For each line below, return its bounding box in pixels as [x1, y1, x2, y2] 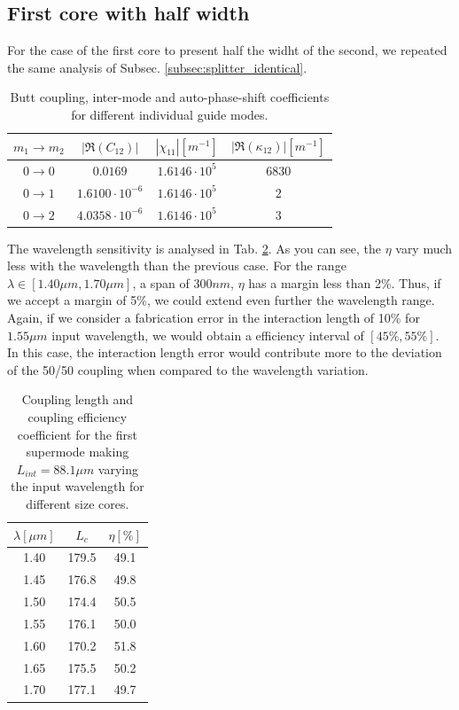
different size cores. [26, 494, 129, 512]
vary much [395, 238, 453, 257]
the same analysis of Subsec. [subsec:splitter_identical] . [7, 58, 307, 76]
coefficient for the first [17, 425, 137, 443]
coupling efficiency [27, 407, 128, 425]
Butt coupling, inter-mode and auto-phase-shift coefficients [10, 88, 330, 106]
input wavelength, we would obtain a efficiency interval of [51, 325, 364, 344]
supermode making [26, 442, 129, 461]
